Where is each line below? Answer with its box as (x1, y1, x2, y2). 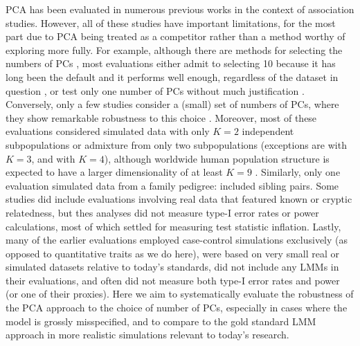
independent (242, 124, 294, 138)
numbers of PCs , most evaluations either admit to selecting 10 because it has (6, 56, 336, 71)
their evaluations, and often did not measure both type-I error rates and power (6, 273, 340, 287)
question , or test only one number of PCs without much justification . (6, 83, 305, 98)
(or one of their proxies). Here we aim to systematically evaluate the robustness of (6, 286, 354, 301)
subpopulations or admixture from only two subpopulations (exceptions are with (6, 137, 347, 152)
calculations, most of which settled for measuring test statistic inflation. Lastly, (6, 219, 341, 233)
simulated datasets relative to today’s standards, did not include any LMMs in (6, 259, 339, 274)
